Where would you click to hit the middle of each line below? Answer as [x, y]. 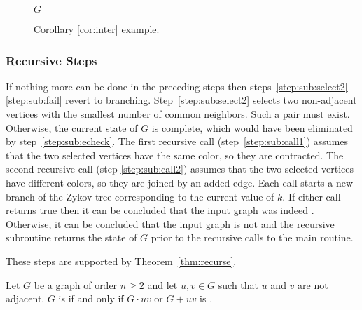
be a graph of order [76, 284]
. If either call [312, 196]
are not [313, 284]
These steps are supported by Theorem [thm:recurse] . [121, 261]
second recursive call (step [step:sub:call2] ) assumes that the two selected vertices [180, 169]
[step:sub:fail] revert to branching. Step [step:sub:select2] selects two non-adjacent [181, 100]
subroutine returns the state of [71, 237]
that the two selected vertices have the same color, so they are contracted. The [175, 155]
